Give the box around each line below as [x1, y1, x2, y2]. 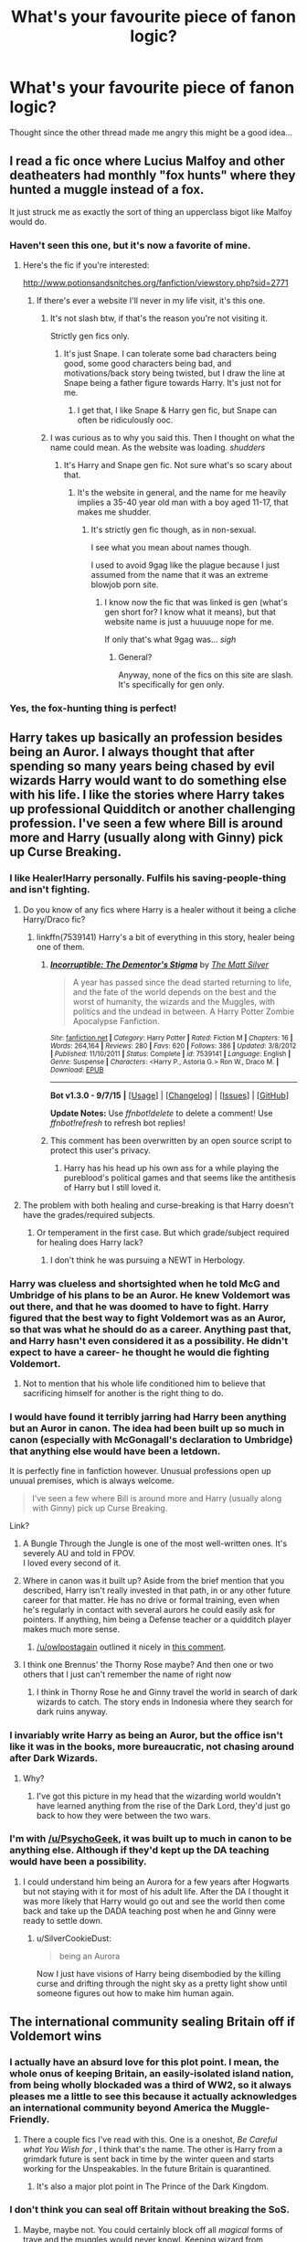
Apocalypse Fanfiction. [72, 1015, 160, 1026]
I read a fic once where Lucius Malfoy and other [9, 154, 285, 169]
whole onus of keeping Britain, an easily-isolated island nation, [9, 2067, 294, 2080]
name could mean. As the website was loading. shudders [49, 442, 266, 454]
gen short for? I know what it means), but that [104, 606, 277, 618]
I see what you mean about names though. [90, 542, 252, 553]
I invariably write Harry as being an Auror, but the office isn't [9, 1729, 283, 1742]
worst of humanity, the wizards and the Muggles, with [72, 996, 276, 1007]
